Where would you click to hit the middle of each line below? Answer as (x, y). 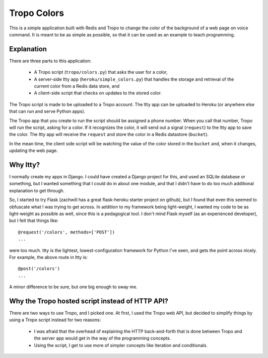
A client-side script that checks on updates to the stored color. (98, 93)
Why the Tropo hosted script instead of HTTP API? (89, 301)
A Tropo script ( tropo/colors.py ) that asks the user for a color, (101, 72)
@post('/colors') (39, 269)
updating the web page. (33, 151)
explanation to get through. (37, 190)
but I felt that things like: (34, 221)
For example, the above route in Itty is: (48, 257)
